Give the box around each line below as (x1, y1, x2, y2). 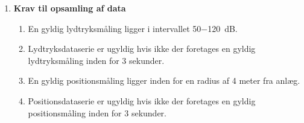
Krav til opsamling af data (13, 2, 126, 14)
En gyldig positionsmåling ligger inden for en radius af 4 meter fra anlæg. (28, 74, 300, 87)
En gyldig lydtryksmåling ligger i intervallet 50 (28, 22, 201, 34)
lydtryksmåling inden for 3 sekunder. (28, 54, 165, 66)
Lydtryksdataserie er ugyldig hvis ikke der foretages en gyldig (28, 42, 256, 55)
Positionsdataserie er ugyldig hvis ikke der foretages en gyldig (28, 94, 256, 107)
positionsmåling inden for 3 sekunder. (28, 106, 166, 119)
